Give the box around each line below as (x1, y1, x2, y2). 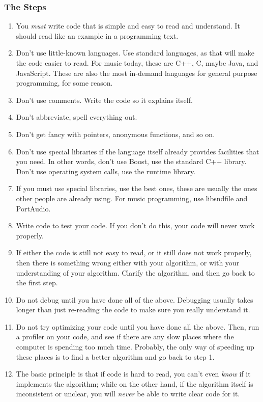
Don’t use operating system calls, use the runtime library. (16, 166, 196, 176)
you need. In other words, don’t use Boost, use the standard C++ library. (16, 156, 247, 167)
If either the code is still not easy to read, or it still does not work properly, (16, 247, 252, 258)
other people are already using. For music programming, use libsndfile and (16, 193, 248, 203)
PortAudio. (16, 203, 51, 213)
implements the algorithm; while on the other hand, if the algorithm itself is (16, 378, 253, 389)
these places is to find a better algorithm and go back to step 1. (16, 351, 215, 362)
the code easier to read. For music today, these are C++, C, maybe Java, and (16, 58, 258, 68)
